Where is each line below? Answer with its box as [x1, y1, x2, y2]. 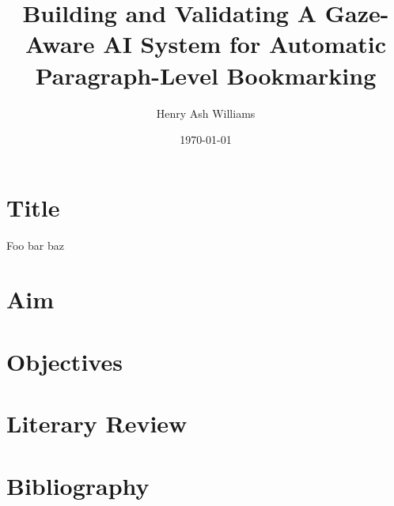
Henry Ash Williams [156, 104, 256, 121]
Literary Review [6, 407, 188, 440]
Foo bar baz [6, 236, 64, 253]
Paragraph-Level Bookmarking [35, 59, 377, 91]
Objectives [6, 345, 123, 377]
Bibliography [6, 469, 150, 501]
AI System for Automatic [103, 28, 387, 60]
